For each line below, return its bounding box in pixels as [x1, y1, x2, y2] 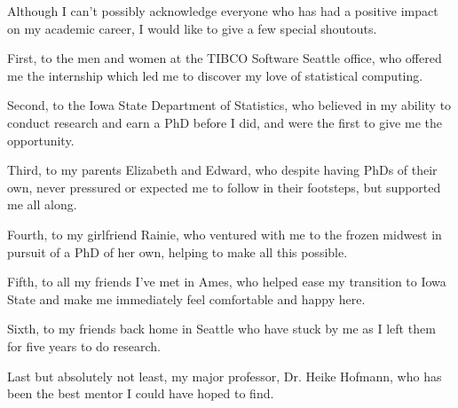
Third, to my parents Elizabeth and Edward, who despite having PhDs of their [7, 161, 438, 179]
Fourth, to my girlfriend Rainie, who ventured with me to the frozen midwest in [7, 224, 442, 243]
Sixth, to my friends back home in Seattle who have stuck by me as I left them [7, 319, 436, 338]
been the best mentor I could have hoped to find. [7, 384, 274, 403]
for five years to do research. [7, 336, 161, 355]
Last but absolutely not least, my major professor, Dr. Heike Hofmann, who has [7, 366, 442, 385]
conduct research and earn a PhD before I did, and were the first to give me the [7, 113, 442, 131]
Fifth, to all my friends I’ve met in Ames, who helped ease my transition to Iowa [7, 272, 446, 291]
